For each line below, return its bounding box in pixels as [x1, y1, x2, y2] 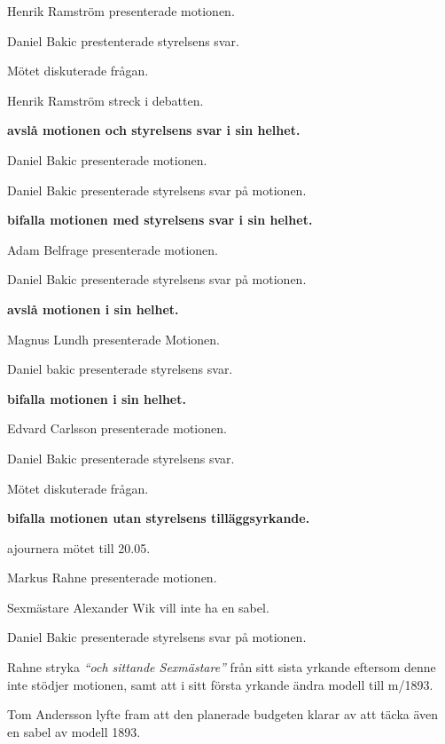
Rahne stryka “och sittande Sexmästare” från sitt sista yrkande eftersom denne [7, 658, 436, 677]
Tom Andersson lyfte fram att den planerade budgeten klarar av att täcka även [7, 705, 439, 724]
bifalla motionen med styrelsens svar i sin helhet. [7, 210, 313, 229]
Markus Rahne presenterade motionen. [7, 568, 217, 587]
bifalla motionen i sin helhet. [7, 389, 186, 408]
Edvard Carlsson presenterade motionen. [7, 419, 227, 438]
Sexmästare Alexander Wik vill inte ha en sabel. [7, 598, 269, 616]
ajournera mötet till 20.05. [7, 538, 151, 557]
